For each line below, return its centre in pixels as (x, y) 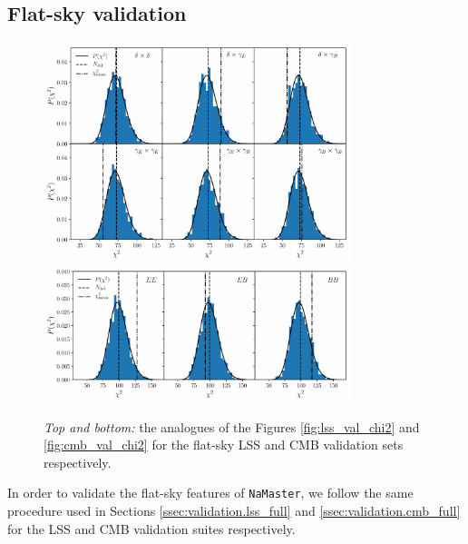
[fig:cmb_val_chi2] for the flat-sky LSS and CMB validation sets (224, 445)
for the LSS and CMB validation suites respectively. (151, 528)
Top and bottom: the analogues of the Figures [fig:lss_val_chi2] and (232, 426)
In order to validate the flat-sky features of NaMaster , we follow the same (210, 493)
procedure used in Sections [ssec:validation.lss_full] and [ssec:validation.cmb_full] (234, 510)
